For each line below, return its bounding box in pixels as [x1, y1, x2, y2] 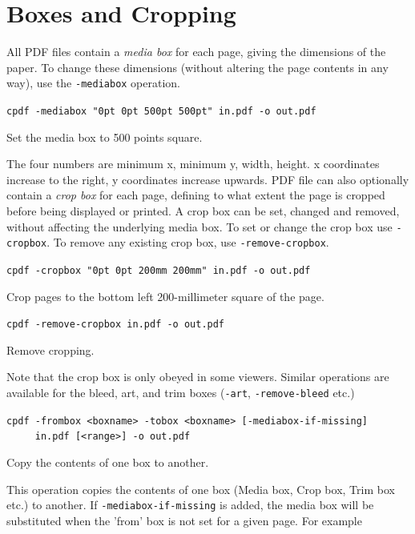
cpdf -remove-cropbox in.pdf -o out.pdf [6, 319, 225, 331]
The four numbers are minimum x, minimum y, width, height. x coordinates [6, 155, 380, 172]
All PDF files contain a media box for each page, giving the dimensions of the [6, 43, 386, 60]
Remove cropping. [6, 341, 95, 358]
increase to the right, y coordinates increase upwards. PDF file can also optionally [6, 171, 409, 187]
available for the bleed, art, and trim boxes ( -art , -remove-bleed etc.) [6, 384, 355, 400]
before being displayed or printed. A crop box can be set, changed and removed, [6, 203, 400, 219]
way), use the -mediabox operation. [6, 74, 181, 91]
